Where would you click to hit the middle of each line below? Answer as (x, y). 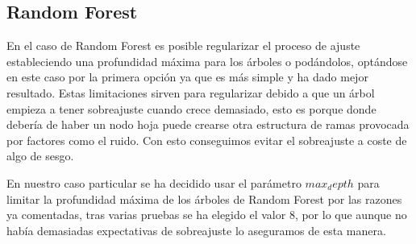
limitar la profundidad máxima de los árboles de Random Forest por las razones (204, 199)
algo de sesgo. (40, 156)
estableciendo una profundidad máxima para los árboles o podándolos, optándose (207, 61)
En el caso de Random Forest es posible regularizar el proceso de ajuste (183, 45)
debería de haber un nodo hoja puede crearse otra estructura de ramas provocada (208, 124)
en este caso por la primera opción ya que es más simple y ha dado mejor (187, 77)
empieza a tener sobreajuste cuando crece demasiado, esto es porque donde (191, 108)
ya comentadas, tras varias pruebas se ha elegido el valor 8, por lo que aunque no (207, 215)
